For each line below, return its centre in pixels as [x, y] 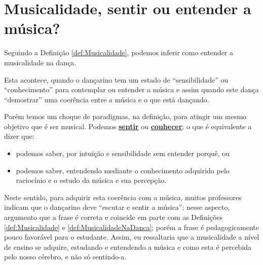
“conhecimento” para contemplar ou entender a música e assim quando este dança [131, 89]
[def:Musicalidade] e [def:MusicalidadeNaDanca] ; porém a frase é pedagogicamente [131, 227]
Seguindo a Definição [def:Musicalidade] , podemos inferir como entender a [119, 52]
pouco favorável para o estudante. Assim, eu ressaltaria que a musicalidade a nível [132, 237]
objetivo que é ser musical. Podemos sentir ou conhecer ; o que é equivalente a [128, 126]
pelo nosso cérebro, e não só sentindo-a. [65, 257]
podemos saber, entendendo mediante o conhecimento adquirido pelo [123, 170]
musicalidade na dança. [40, 62]
